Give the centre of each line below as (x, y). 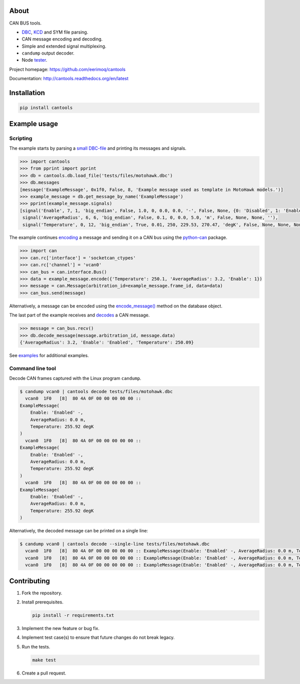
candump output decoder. (48, 53)
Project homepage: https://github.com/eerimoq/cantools (67, 69)
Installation (27, 93)
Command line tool (32, 368)
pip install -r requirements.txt (73, 615)
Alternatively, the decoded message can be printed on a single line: (79, 531)
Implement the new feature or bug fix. (61, 628)
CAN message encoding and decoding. (62, 39)
